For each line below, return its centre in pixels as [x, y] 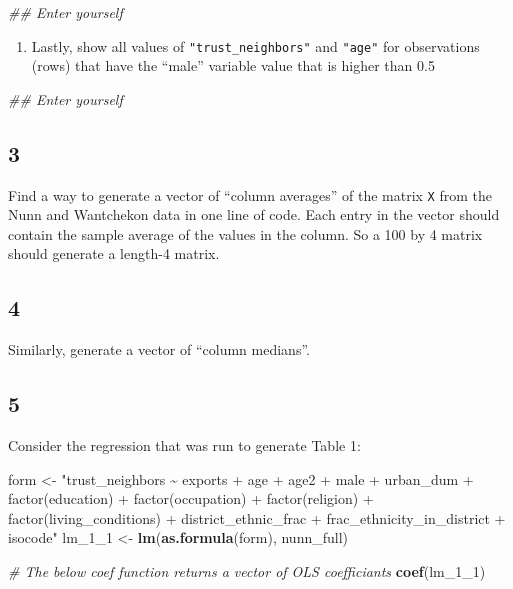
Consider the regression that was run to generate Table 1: [184, 445]
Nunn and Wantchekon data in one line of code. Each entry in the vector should [254, 214]
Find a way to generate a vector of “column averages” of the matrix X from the [250, 194]
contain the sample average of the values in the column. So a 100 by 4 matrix [245, 233]
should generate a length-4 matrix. [114, 253]
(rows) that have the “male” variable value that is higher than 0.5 [233, 65]
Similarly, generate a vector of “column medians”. [159, 349]
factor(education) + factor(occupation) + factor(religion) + [191, 498]
